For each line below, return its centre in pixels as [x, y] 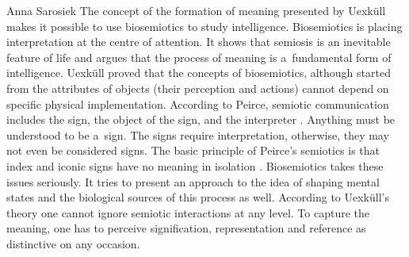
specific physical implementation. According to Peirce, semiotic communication [198, 104]
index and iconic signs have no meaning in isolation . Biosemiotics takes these [195, 165]
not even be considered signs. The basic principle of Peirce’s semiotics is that [193, 150]
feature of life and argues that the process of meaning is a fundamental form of [199, 57]
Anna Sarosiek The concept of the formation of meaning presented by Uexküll [196, 10]
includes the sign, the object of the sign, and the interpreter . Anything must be [201, 119]
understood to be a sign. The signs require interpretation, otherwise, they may [198, 134]
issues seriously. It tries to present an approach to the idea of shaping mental [193, 181]
